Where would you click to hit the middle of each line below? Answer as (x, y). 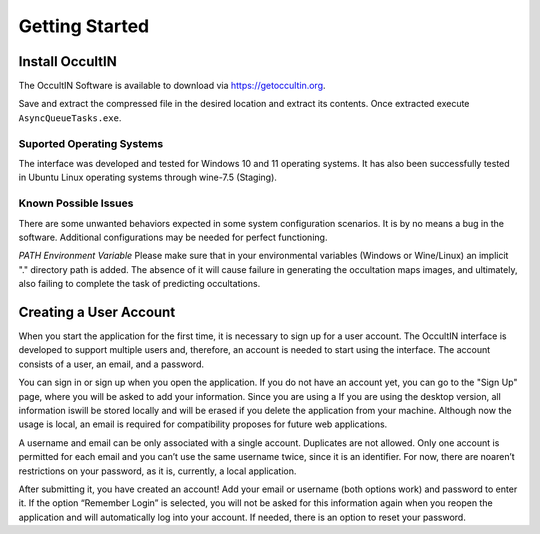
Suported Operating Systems (91, 143)
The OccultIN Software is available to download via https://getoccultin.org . (172, 86)
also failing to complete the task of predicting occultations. (139, 284)
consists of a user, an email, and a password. (111, 364)
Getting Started (84, 26)
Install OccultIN (67, 61)
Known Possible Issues (76, 203)
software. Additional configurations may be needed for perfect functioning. (173, 237)
